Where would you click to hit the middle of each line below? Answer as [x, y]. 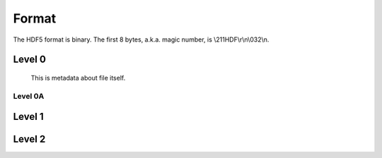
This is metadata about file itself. [78, 78]
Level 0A [29, 96]
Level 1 [28, 117]
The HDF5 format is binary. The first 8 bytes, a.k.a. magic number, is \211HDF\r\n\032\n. [141, 39]
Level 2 [29, 139]
